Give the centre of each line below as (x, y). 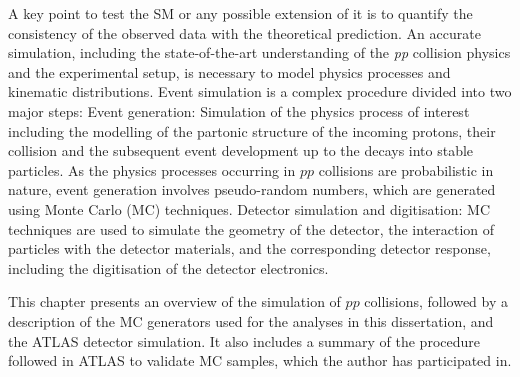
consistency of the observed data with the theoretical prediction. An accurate (244, 32)
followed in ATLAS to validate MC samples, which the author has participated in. (260, 360)
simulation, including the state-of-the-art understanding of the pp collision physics (259, 52)
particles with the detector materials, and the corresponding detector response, (249, 248)
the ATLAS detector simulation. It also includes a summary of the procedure (244, 340)
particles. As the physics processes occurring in (152, 169)
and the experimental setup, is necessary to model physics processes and (229, 71)
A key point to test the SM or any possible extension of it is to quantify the (240, 13)
